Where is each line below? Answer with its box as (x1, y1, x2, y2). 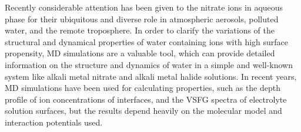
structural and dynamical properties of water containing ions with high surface (5, 35, 289, 48)
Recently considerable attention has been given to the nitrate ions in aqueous (5, 1, 283, 13)
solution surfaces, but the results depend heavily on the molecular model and (5, 104, 282, 117)
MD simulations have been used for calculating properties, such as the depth (5, 82, 280, 94)
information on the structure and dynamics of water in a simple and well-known (5, 58, 293, 70)
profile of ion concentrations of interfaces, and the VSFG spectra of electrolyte (5, 93, 287, 105)
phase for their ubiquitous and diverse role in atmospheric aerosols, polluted (5, 12, 279, 25)
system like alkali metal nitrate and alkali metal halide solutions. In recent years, (5, 70, 297, 82)
